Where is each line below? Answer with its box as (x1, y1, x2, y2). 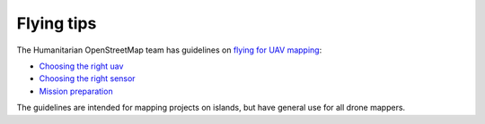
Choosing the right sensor (39, 73, 136, 84)
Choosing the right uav (39, 61, 124, 71)
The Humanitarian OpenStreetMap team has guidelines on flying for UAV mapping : (16, 45, 322, 55)
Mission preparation (39, 86, 113, 96)
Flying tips (16, 13, 97, 33)
